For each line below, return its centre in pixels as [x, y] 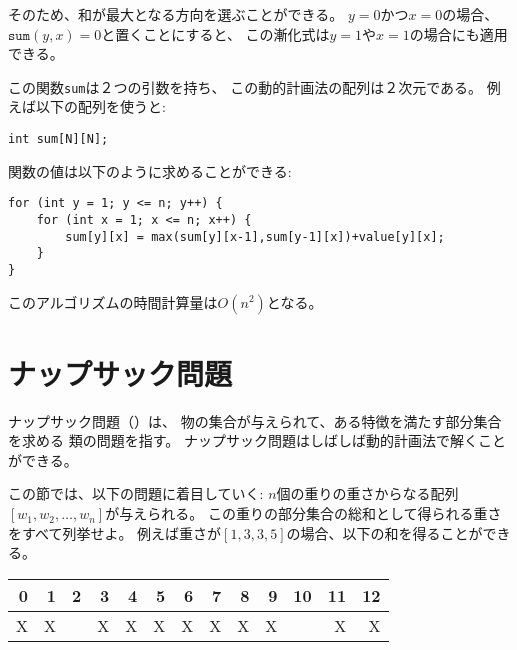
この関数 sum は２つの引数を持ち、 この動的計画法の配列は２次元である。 [245, 86]
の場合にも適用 [458, 33]
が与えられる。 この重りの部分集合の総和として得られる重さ [303, 513]
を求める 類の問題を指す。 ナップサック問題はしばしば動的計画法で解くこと [257, 440]
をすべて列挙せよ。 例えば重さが [115, 532]
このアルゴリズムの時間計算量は [113, 301]
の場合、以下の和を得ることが [384, 532]
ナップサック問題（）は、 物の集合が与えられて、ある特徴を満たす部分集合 [255, 420]
